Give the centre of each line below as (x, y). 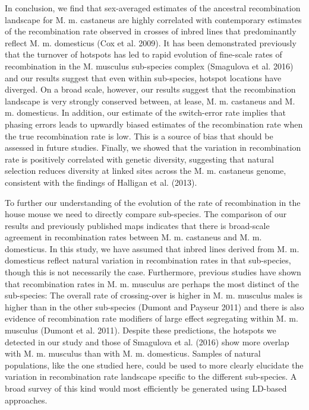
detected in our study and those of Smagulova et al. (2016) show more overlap (147, 341)
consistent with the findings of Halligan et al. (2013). (101, 182)
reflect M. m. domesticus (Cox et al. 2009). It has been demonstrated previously (151, 42)
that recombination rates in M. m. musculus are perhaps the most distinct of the (152, 283)
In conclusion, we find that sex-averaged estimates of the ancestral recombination (153, 8)
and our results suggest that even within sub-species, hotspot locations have (143, 77)
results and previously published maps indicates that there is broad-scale (137, 225)
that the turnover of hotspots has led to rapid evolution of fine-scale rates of (144, 54)
